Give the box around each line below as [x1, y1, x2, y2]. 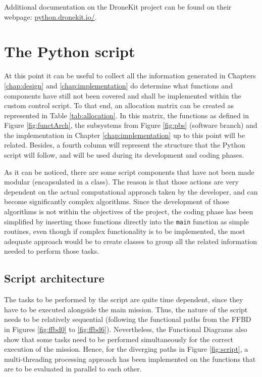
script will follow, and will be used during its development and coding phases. [4, 150, 244, 160]
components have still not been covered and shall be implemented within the [4, 90, 241, 101]
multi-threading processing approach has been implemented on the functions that [4, 353, 256, 364]
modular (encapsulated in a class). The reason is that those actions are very [4, 176, 239, 187]
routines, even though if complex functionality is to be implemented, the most [4, 226, 245, 237]
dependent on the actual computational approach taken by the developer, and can [4, 186, 258, 197]
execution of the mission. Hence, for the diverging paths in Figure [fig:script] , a [4, 344, 248, 354]
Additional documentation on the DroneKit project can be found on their [4, 2, 232, 12]
